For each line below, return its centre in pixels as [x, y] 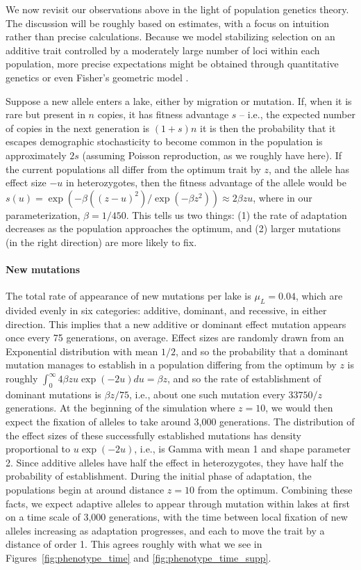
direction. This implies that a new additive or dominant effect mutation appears [176, 324]
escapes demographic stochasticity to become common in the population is [164, 141]
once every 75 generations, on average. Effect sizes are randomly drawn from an [175, 337]
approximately [36, 155]
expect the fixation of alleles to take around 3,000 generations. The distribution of [180, 422]
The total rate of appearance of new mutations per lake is [128, 296]
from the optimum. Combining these [275, 490]
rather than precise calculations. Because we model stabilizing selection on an [170, 36]
